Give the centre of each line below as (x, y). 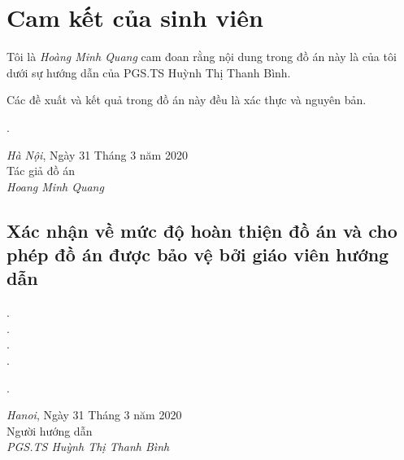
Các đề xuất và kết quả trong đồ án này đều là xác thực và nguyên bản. (187, 100)
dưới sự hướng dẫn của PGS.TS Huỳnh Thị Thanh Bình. (149, 72)
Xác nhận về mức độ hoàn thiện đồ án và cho (202, 230)
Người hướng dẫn (50, 430)
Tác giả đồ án (41, 171)
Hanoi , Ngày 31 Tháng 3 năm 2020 (94, 415)
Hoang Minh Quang (55, 186)
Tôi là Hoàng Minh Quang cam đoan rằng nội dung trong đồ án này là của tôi (202, 57)
